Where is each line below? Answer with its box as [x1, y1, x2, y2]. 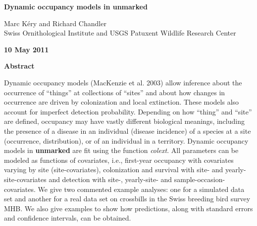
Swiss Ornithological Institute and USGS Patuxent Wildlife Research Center [4, 28, 236, 38]
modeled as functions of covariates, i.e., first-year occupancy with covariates [4, 154, 234, 165]
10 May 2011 [4, 44, 49, 54]
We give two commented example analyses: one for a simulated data [38, 184, 245, 194]
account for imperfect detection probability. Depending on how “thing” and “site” [4, 106, 252, 116]
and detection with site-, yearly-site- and [49, 174, 172, 184]
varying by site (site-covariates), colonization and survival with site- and [4, 164, 223, 175]
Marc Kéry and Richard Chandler [4, 18, 106, 28]
